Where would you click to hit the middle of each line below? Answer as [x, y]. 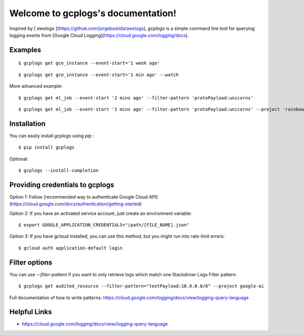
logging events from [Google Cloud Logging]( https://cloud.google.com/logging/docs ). [99, 35]
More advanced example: [36, 86]
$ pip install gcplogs [47, 147]
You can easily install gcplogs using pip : [52, 136]
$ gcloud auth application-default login [70, 248]
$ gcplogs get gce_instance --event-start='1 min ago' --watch [99, 75]
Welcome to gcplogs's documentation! [93, 13]
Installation [27, 123]
